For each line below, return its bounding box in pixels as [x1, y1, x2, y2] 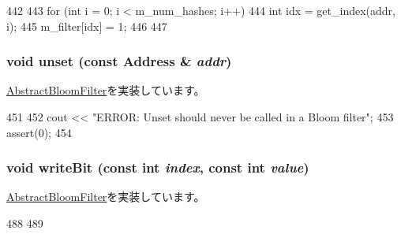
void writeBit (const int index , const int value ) [6, 158, 309, 177]
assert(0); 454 [6, 124, 72, 140]
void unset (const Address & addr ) [6, 51, 232, 71]
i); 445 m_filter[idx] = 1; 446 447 [6, 17, 167, 34]
